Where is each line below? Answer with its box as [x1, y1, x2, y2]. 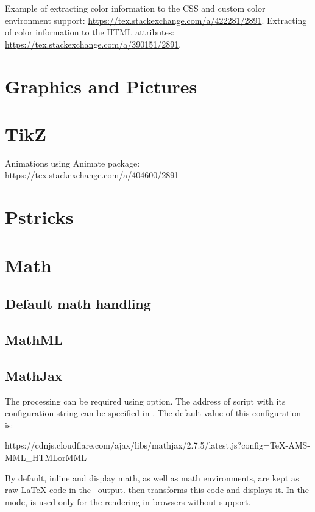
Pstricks [5, 204, 74, 229]
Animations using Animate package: [5, 156, 140, 169]
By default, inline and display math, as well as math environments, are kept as [5, 471, 299, 484]
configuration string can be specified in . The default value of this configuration [5, 406, 302, 419]
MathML [5, 330, 63, 348]
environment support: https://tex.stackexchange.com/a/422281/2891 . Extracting [5, 13, 307, 26]
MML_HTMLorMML [5, 450, 87, 463]
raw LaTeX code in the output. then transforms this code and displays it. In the [5, 483, 309, 496]
